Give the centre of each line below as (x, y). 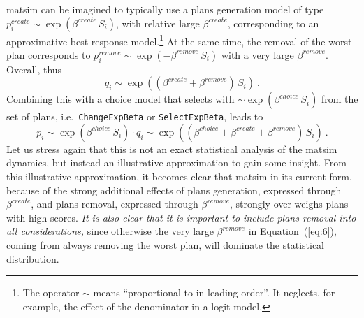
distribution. (33, 258)
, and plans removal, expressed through (115, 204)
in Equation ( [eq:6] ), (292, 231)
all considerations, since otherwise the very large (110, 231)
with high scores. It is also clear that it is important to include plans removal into (181, 217)
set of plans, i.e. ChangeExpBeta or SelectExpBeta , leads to (135, 116)
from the (340, 99)
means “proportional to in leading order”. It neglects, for (214, 292)
